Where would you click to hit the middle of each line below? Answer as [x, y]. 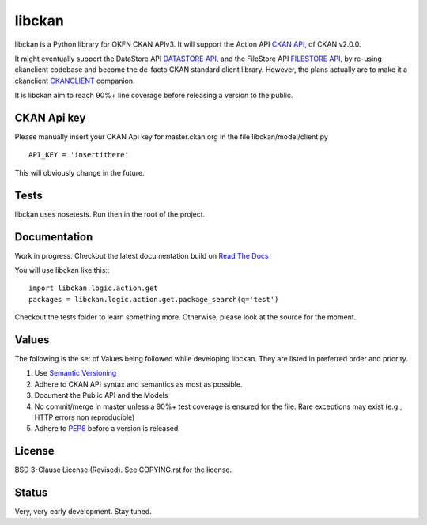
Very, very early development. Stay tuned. [83, 512]
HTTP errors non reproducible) [85, 417]
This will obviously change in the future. [80, 172]
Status [31, 493]
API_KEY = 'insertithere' [79, 155]
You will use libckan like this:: [62, 270]
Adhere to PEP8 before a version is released [106, 429]
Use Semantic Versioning [76, 373]
